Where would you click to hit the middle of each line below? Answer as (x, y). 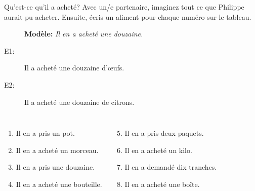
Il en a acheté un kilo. (158, 150)
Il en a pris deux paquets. (164, 133)
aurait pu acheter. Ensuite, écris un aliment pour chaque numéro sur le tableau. (128, 16)
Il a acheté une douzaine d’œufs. (74, 68)
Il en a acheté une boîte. (162, 184)
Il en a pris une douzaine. (55, 167)
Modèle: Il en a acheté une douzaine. (84, 34)
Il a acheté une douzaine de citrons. (79, 102)
